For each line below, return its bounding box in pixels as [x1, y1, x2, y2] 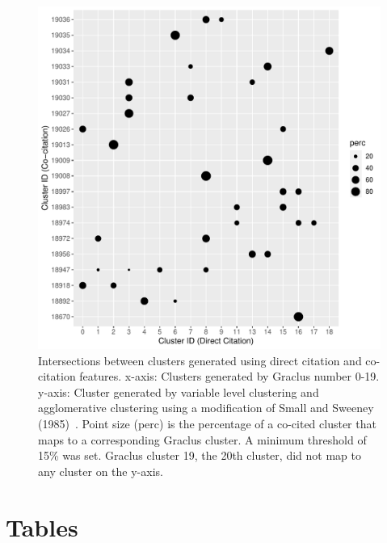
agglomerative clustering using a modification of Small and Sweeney [38, 399, 374, 416]
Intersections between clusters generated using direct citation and [38, 351, 362, 368]
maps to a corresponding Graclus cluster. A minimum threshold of [38, 431, 367, 448]
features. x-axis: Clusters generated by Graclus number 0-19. [79, 368, 380, 385]
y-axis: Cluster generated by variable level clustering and [38, 383, 319, 400]
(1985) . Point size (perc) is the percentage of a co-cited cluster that [38, 415, 376, 431]
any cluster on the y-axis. [38, 462, 163, 479]
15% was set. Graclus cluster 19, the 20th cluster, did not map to [38, 447, 361, 464]
